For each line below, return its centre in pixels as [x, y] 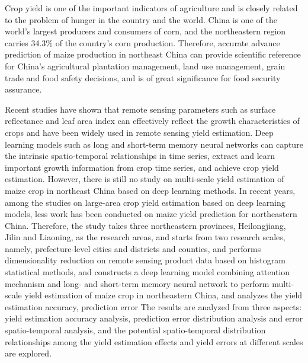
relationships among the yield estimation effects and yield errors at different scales [154, 341]
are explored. [28, 353]
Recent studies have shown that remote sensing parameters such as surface [140, 109]
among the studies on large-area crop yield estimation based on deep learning [145, 202]
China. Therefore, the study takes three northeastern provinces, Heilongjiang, [145, 225]
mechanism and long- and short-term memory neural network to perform [137, 283]
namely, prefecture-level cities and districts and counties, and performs [133, 248]
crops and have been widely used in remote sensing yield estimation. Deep [139, 132]
